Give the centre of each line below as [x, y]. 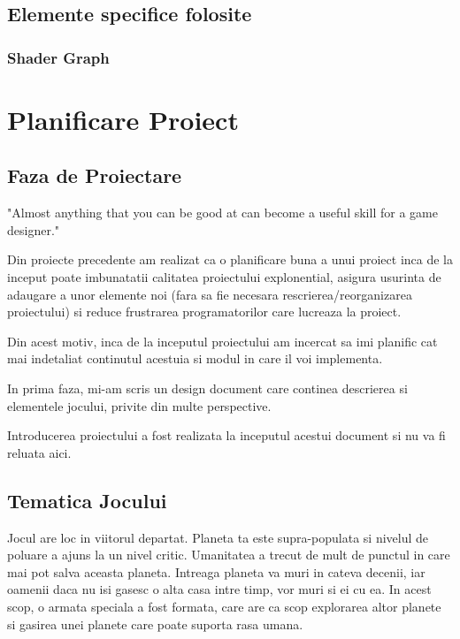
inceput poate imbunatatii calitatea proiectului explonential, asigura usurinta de [224, 276]
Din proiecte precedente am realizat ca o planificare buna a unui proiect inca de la [230, 259]
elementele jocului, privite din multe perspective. [139, 405]
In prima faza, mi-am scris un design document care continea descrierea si [207, 388]
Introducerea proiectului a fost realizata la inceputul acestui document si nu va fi [226, 435]
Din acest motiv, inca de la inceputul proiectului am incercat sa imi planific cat [222, 341]
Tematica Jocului [87, 500]
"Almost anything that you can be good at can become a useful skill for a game [222, 213]
